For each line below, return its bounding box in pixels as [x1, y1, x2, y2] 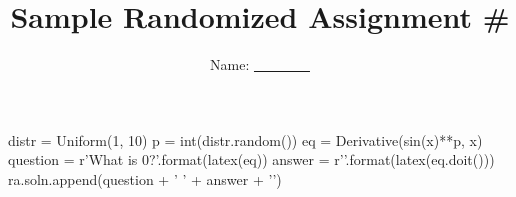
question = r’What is [8, 149, 138, 170]
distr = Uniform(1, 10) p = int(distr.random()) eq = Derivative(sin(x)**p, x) [8, 129, 483, 150]
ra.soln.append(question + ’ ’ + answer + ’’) [8, 168, 282, 189]
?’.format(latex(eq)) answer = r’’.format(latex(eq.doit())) [148, 149, 495, 170]
